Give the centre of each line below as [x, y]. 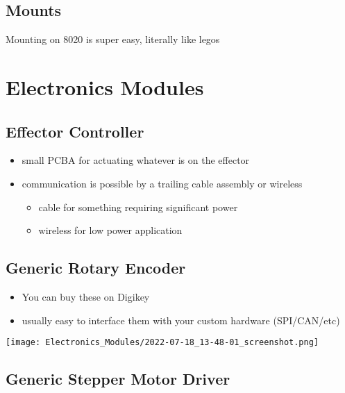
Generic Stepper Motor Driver [118, 379]
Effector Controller [75, 131]
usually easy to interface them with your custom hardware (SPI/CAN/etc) [181, 320]
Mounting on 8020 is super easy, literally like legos [113, 39]
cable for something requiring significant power [138, 207]
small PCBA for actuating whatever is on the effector [136, 160]
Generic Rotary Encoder [96, 268]
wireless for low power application [110, 230]
